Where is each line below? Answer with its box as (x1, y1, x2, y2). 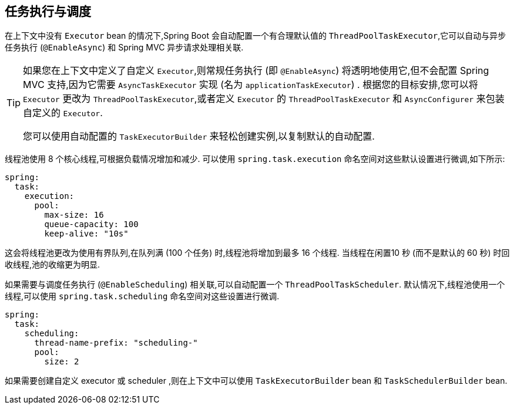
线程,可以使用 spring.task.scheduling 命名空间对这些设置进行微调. (5, 291, 280, 302)
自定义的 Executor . (23, 107, 103, 119)
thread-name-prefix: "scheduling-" (34, 338, 198, 348)
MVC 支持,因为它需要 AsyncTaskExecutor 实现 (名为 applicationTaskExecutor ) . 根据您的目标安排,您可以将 (23, 79, 478, 91)
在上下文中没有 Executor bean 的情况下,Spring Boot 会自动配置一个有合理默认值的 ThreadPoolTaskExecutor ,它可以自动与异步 (5, 31, 506, 41)
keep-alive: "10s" (44, 229, 129, 239)
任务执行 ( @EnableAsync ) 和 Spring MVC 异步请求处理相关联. (5, 42, 244, 53)
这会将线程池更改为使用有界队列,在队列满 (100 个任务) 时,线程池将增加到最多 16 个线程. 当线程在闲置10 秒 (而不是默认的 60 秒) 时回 (5, 248, 510, 258)
